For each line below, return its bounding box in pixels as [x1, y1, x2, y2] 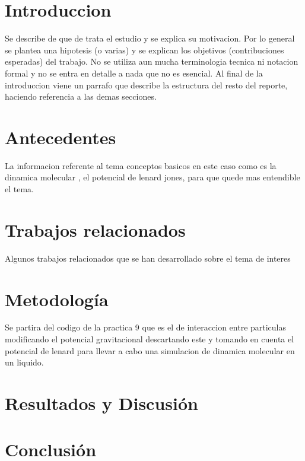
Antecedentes [5, 125, 116, 149]
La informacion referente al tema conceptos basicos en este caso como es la [5, 159, 277, 171]
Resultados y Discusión [5, 391, 198, 415]
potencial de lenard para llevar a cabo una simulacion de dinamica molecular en [5, 344, 295, 357]
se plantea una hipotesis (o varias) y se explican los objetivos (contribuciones [5, 43, 284, 56]
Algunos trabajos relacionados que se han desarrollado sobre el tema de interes [5, 252, 291, 264]
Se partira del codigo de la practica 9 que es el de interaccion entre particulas [5, 321, 287, 333]
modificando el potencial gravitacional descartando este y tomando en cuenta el [5, 333, 294, 345]
